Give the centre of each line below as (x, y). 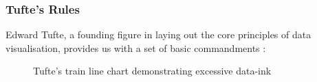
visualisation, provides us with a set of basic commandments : (136, 47)
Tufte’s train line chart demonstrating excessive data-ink (152, 71)
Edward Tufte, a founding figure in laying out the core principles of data (158, 35)
